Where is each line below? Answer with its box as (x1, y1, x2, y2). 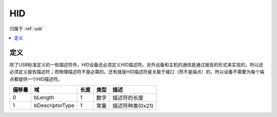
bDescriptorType (34, 102, 74, 109)
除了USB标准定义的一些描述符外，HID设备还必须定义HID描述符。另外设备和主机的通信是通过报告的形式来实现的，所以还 (9, 61, 264, 67)
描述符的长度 (112, 95, 144, 102)
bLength (34, 94, 54, 101)
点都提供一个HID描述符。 (9, 76, 63, 82)
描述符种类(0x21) (112, 102, 153, 109)
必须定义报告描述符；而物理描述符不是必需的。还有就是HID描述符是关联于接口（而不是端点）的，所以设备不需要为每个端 (9, 69, 265, 75)
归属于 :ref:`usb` (9, 26, 44, 32)
